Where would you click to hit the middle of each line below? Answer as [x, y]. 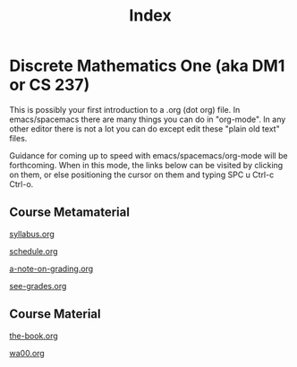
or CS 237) [50, 85]
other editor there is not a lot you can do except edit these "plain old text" [144, 128]
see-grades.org [38, 286]
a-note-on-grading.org [51, 269]
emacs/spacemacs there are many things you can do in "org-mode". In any [148, 119]
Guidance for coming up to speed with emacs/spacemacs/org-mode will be [148, 155]
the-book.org [34, 336]
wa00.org [27, 353]
